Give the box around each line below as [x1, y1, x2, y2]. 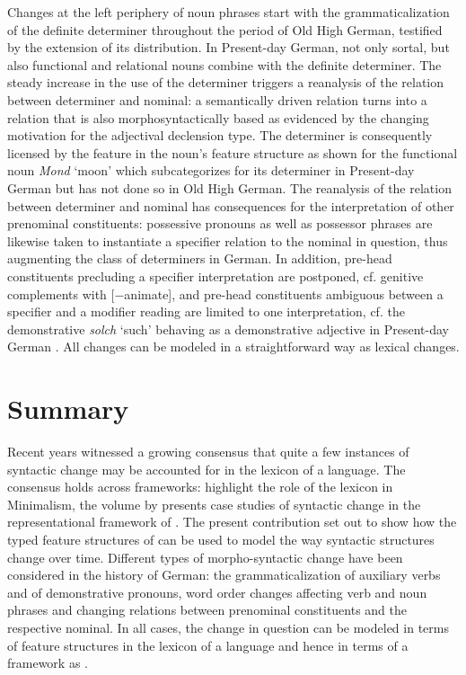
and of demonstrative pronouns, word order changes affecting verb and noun [7, 582, 427, 601]
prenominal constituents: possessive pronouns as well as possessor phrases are [7, 214, 433, 233]
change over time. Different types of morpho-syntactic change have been [7, 547, 403, 566]
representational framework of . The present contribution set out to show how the [7, 512, 457, 531]
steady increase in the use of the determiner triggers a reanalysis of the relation [7, 73, 444, 92]
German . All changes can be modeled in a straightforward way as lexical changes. [7, 337, 460, 356]
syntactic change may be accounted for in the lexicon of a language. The [7, 459, 406, 478]
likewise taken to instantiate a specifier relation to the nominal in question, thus [7, 231, 448, 250]
